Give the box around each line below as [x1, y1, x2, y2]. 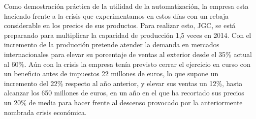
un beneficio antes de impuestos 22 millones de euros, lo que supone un [4, 68, 219, 79]
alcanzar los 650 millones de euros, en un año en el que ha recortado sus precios [4, 88, 244, 98]
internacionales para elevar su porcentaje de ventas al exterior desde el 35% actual [4, 49, 252, 59]
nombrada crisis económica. [4, 107, 87, 117]
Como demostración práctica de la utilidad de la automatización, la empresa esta [4, 1, 249, 11]
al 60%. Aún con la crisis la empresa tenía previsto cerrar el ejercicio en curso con [4, 59, 251, 69]
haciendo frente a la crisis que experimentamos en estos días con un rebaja [4, 10, 229, 21]
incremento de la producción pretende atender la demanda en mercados [4, 39, 220, 50]
